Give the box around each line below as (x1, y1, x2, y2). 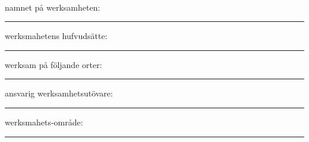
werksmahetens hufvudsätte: (5, 30, 108, 42)
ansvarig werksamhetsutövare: (5, 87, 113, 99)
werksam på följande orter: (5, 58, 102, 70)
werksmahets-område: (5, 115, 83, 128)
